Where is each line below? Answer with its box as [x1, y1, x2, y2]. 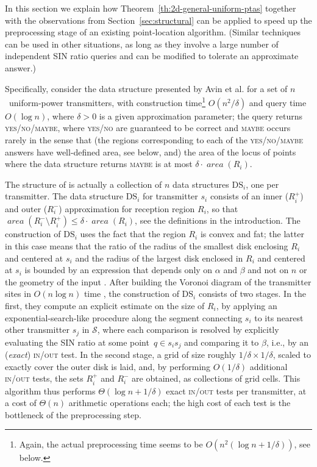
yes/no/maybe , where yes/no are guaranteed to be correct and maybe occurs [5, 121, 291, 134]
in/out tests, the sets [5, 372, 84, 385]
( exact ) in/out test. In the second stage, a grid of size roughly [5, 348, 237, 361]
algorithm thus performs [5, 384, 96, 397]
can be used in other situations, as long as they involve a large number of [5, 37, 279, 50]
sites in [5, 287, 31, 300]
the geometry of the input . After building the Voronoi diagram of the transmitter [5, 275, 312, 288]
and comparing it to [184, 335, 259, 348]
